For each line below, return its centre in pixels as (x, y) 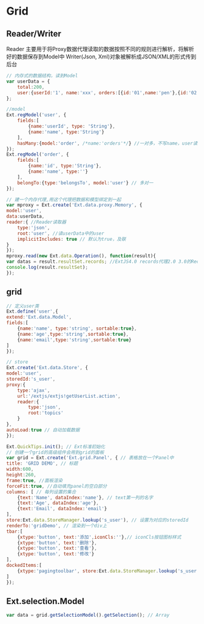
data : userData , (25, 217)
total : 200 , (31, 87)
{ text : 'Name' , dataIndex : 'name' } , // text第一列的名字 (85, 497)
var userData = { (28, 81)
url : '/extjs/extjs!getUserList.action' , (69, 396)
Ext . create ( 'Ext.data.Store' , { (47, 368)
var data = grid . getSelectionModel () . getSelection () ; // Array (88, 615)
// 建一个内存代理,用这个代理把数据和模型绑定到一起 (64, 199)
